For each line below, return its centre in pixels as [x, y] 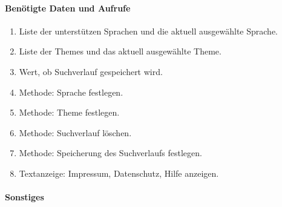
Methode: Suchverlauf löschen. [75, 132]
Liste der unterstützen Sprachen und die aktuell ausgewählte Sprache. [149, 31]
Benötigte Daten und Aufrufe [68, 8]
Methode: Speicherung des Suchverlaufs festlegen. [110, 153]
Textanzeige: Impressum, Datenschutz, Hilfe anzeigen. [119, 173]
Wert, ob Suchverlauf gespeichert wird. [91, 71]
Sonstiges [25, 197]
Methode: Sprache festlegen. [71, 92]
